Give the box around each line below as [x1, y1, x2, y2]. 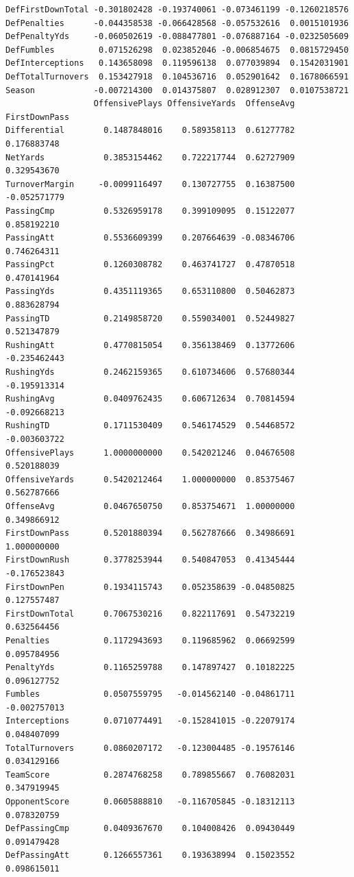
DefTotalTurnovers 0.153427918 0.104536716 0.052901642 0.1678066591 [5, 71, 349, 82]
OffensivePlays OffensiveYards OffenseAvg [93, 99, 295, 109]
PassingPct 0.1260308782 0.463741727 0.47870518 [5, 260, 295, 270]
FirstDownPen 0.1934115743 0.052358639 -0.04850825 [5, 582, 295, 592]
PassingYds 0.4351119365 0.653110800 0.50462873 [5, 286, 295, 297]
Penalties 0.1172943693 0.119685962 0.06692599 [5, 635, 295, 645]
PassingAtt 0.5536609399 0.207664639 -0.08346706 [5, 233, 295, 243]
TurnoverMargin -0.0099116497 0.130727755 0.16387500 [5, 179, 295, 189]
